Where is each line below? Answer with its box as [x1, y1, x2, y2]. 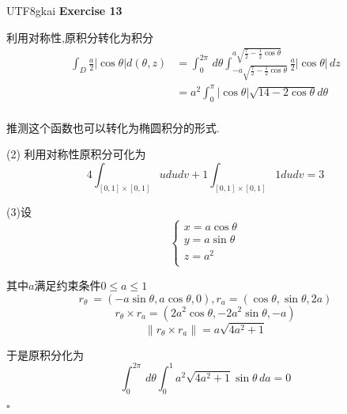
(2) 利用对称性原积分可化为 [6, 146, 146, 162]
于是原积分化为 [6, 346, 84, 363]
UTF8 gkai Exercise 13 [6, 2, 123, 18]
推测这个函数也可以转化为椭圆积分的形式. [6, 119, 220, 135]
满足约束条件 [34, 276, 101, 293]
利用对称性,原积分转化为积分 [6, 28, 153, 45]
